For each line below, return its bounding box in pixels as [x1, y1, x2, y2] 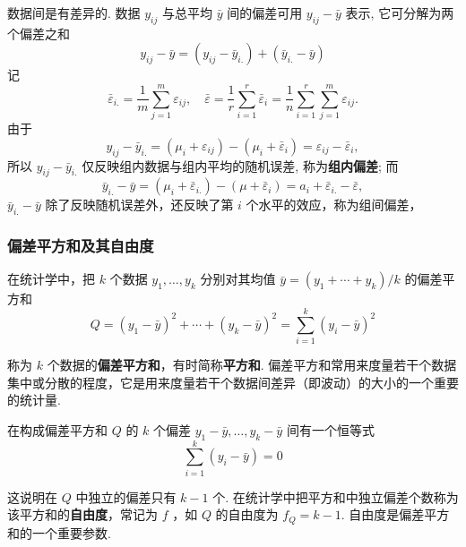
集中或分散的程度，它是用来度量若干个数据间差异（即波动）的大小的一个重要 [7, 372, 459, 391]
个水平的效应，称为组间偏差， [246, 195, 422, 214]
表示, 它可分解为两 [345, 4, 454, 21]
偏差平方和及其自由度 [7, 235, 154, 257]
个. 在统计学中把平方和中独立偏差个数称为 [212, 487, 459, 506]
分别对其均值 [200, 269, 276, 288]
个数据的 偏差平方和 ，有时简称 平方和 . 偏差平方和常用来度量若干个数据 [47, 355, 457, 374]
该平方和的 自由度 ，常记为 [7, 505, 158, 524]
